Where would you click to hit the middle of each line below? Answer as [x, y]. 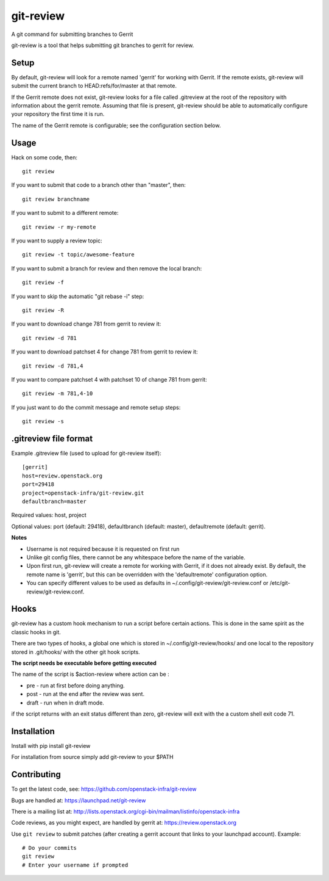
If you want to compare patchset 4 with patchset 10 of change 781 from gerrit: [109, 379]
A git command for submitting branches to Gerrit [72, 34]
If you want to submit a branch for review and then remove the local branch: [107, 268]
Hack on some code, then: [44, 157]
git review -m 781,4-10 [58, 393]
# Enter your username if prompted [75, 865]
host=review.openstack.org [62, 476]
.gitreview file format [52, 439]
